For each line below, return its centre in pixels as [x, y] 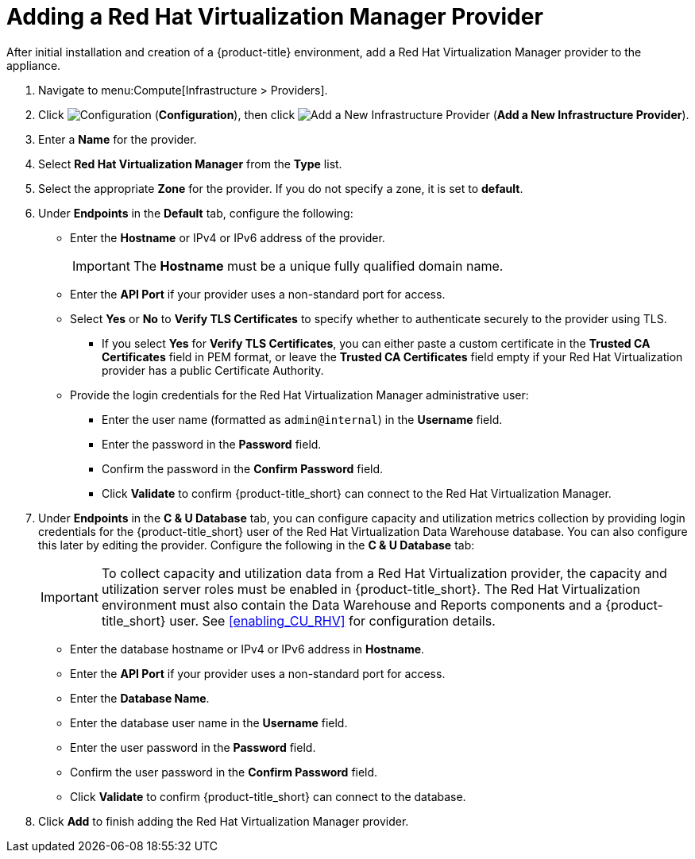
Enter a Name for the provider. [118, 139]
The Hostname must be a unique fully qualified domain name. [318, 266]
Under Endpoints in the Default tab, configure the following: [196, 213]
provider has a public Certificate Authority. [213, 370]
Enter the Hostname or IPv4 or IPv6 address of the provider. [228, 237]
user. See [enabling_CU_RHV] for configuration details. [332, 620]
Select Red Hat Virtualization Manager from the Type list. [190, 164]
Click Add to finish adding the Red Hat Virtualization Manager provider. [224, 821]
